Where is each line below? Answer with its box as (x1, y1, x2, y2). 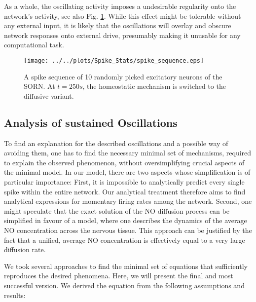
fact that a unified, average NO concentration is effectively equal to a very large (4, 234, 245, 245)
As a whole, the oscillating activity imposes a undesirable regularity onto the (4, 1, 236, 11)
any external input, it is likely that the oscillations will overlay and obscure (4, 20, 231, 31)
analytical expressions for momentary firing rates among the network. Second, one (4, 196, 252, 206)
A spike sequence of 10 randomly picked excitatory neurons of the (24, 71, 222, 81)
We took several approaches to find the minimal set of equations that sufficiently (4, 261, 248, 271)
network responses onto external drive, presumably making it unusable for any (4, 30, 241, 40)
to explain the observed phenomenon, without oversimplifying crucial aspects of (4, 157, 245, 167)
